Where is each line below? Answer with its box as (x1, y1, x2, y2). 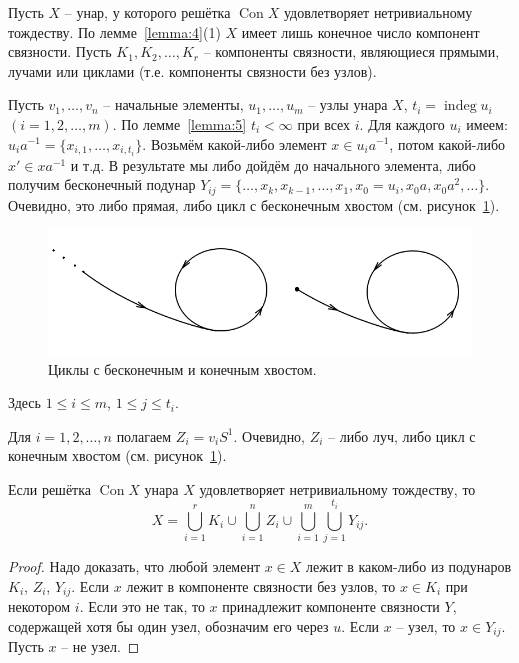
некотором (8, 596, 71, 617)
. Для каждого (359, 113, 445, 134)
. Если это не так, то (79, 596, 205, 617)
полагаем (116, 425, 172, 446)
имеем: (466, 113, 508, 134)
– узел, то (396, 615, 456, 636)
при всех (297, 113, 351, 134)
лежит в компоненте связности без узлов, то (126, 575, 396, 596)
